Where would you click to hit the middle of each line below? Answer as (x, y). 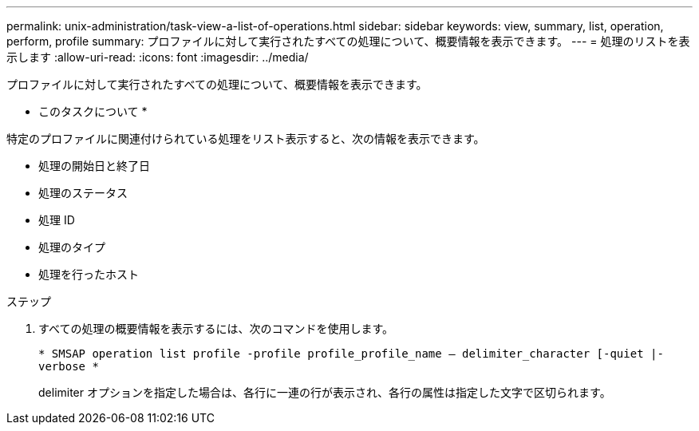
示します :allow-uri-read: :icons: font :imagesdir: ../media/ (158, 57)
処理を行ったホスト (89, 274)
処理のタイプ (72, 247)
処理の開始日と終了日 (94, 166)
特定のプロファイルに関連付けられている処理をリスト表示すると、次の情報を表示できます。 (246, 138)
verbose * (69, 366)
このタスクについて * (93, 111)
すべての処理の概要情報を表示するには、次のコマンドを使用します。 (216, 328)
